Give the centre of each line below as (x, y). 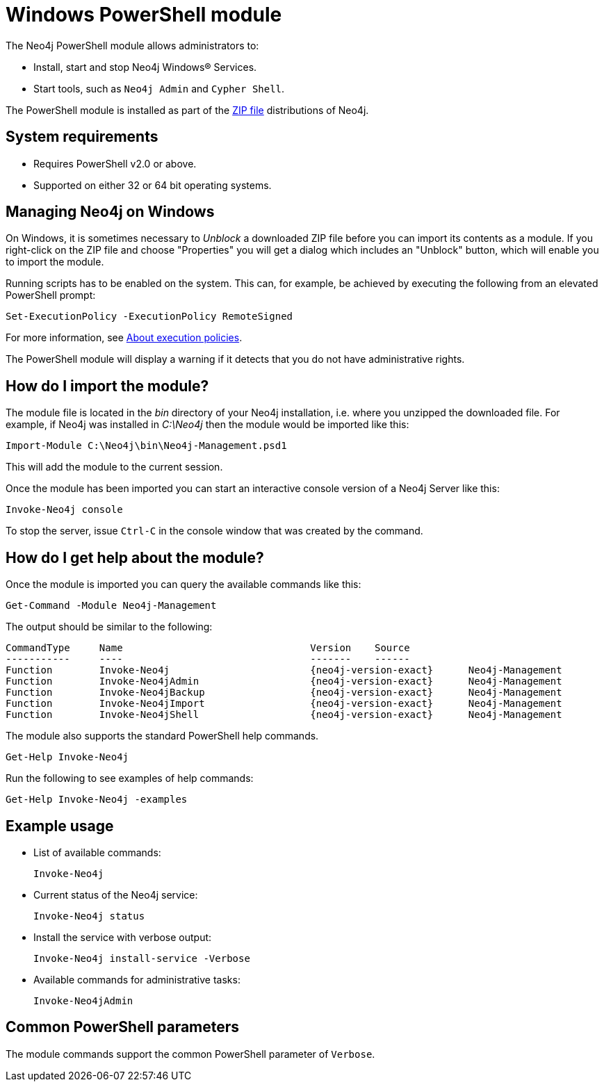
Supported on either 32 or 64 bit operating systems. (153, 185)
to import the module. (55, 262)
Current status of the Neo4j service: (116, 894)
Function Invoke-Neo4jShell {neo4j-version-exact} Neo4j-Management (284, 715)
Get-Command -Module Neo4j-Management (111, 606)
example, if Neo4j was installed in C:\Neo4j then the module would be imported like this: (207, 425)
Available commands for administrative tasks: (137, 979)
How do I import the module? (107, 386)
